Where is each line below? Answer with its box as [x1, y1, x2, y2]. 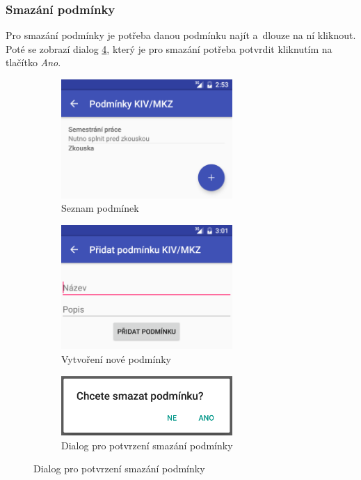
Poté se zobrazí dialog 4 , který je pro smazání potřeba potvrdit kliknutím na [6, 41, 332, 56]
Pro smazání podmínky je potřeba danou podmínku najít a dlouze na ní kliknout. [6, 28, 356, 42]
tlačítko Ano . [6, 55, 61, 70]
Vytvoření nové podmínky [61, 352, 171, 366]
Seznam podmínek [61, 201, 139, 215]
